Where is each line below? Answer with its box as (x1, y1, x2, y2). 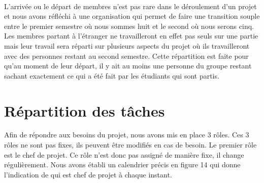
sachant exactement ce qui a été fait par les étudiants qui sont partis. (4, 70, 219, 81)
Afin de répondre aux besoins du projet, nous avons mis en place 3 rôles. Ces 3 (4, 129, 249, 140)
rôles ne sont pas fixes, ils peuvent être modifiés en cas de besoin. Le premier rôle (4, 139, 257, 150)
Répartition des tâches (4, 100, 165, 121)
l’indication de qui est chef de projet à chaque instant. (4, 169, 172, 179)
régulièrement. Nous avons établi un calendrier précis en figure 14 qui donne (4, 159, 241, 170)
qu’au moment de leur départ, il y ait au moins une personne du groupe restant (4, 60, 252, 71)
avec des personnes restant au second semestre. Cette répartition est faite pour (4, 50, 249, 61)
